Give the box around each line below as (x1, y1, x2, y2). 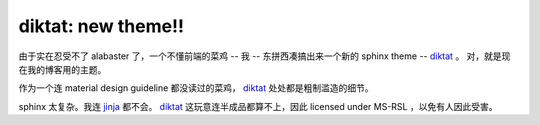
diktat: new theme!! (18, 15, 185, 37)
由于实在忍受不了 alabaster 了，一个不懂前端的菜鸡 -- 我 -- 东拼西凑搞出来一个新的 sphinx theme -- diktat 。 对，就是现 (18, 50, 511, 62)
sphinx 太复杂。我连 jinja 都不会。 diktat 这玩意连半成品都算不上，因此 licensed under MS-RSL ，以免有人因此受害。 (18, 100, 498, 112)
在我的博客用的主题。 (18, 63, 107, 75)
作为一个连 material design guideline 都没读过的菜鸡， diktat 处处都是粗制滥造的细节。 (18, 82, 374, 94)
